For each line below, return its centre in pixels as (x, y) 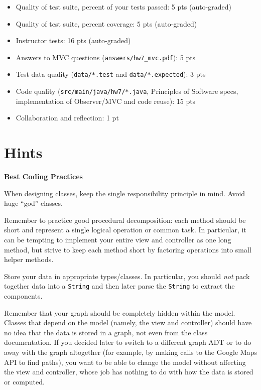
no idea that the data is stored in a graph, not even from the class (106, 332)
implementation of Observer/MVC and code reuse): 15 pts (106, 101)
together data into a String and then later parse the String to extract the (119, 286)
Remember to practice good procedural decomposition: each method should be (125, 220)
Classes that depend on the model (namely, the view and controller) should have (128, 322)
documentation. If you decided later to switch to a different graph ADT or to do (128, 342)
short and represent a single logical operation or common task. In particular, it (125, 230)
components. (23, 296)
